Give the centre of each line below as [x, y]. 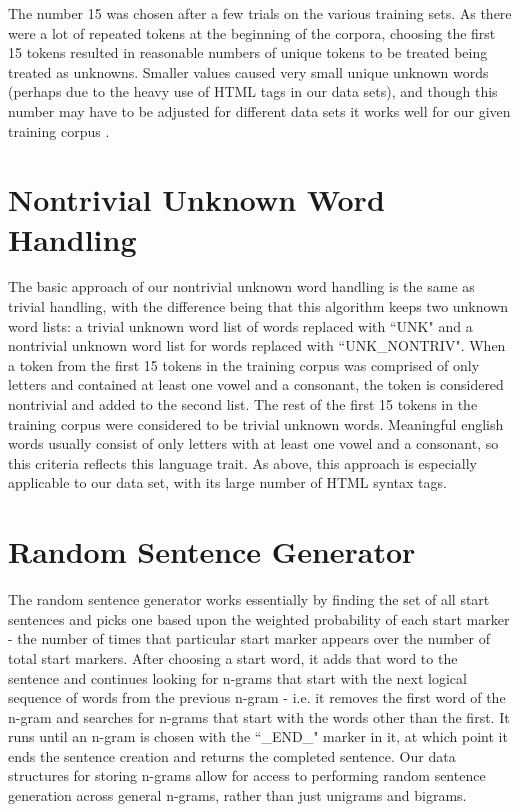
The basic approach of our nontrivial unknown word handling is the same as [241, 286]
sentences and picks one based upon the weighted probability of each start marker [259, 618]
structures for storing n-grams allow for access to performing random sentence [247, 775]
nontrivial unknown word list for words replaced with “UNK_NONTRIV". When [257, 345]
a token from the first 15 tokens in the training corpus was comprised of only [244, 364]
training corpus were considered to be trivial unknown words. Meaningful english [256, 423]
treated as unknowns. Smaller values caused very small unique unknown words [248, 71]
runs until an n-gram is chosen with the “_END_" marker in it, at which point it [258, 736]
